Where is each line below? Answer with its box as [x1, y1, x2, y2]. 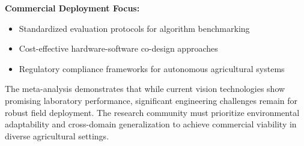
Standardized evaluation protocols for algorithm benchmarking [19, 22, 250, 34]
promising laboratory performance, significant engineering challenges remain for [5, 94, 298, 106]
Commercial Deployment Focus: [5, 2, 140, 14]
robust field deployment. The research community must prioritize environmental [5, 106, 300, 118]
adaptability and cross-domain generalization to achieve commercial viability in [5, 118, 297, 130]
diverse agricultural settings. [5, 129, 109, 142]
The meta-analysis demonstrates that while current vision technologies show [5, 82, 285, 95]
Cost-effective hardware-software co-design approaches [19, 42, 218, 55]
